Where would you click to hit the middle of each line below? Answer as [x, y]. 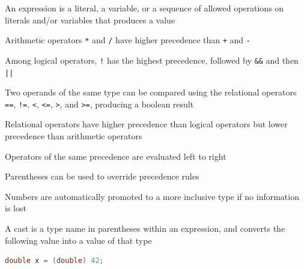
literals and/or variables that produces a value [90, 20]
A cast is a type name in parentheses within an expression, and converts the [145, 228]
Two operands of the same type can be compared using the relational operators [151, 92]
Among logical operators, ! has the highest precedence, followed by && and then [152, 60]
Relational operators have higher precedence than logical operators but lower [146, 124]
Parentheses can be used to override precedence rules [102, 176]
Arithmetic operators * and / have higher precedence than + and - [128, 40]
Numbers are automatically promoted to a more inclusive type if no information [152, 196]
